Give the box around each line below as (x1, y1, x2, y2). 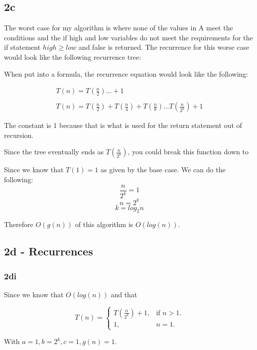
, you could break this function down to (128, 146, 249, 157)
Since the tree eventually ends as (4, 146, 104, 157)
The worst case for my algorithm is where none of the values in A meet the (4, 22, 233, 33)
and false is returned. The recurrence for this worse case (78, 42, 250, 52)
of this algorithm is (75, 219, 133, 230)
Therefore (4, 219, 33, 230)
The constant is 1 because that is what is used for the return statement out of (4, 120, 242, 130)
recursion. (4, 129, 34, 140)
